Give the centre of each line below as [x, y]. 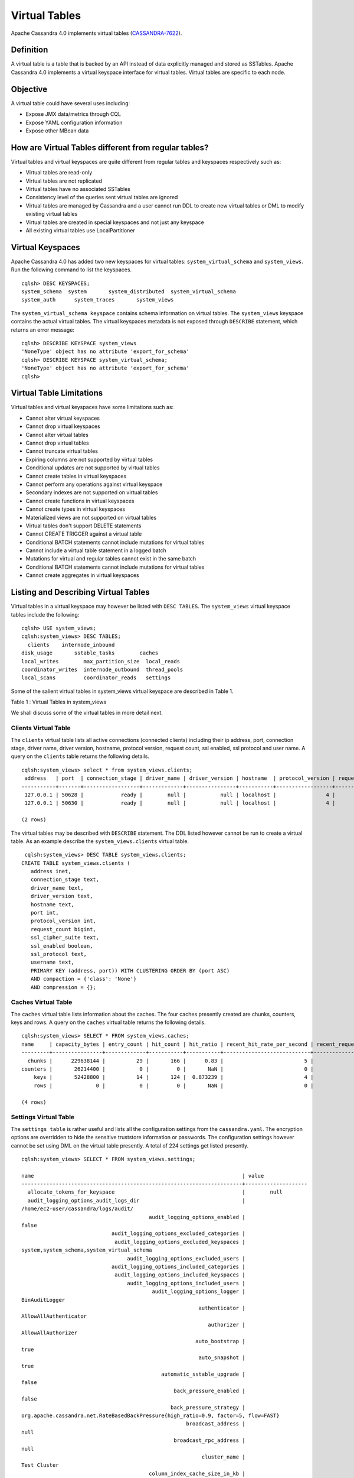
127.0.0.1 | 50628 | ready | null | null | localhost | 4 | [180, 795]
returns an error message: [43, 330]
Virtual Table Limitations [57, 393]
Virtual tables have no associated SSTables [78, 189]
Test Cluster [40, 1465]
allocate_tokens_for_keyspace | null [155, 1192]
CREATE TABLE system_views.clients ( [76, 863]
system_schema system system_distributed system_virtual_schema [129, 292]
